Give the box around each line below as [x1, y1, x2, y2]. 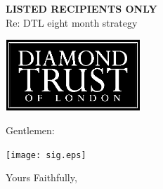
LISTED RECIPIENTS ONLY [6, 1, 157, 15]
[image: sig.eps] [6, 150, 86, 160]
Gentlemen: [6, 123, 55, 138]
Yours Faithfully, [6, 170, 77, 185]
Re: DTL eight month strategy [6, 15, 138, 30]
